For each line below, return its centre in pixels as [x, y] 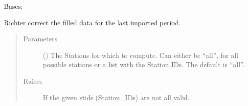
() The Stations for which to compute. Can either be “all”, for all [140, 55]
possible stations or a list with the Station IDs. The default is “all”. [144, 64]
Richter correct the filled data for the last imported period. [92, 22]
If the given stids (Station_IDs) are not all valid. [116, 97]
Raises [33, 80]
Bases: [13, 6]
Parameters [40, 39]
